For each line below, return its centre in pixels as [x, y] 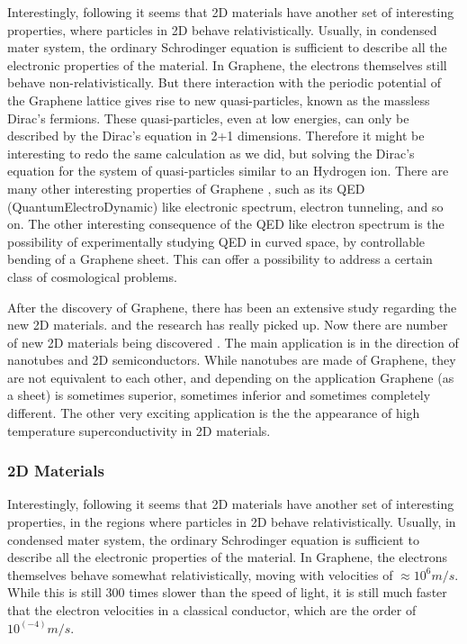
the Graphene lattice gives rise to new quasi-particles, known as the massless [219, 100]
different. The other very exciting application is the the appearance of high [214, 413]
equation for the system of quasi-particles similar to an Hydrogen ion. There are [228, 171]
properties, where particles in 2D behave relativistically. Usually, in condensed [222, 29]
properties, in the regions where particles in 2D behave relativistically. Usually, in [232, 522]
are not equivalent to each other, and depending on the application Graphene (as [231, 377]
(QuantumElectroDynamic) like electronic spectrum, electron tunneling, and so [225, 206]
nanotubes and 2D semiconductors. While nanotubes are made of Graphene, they [232, 360]
